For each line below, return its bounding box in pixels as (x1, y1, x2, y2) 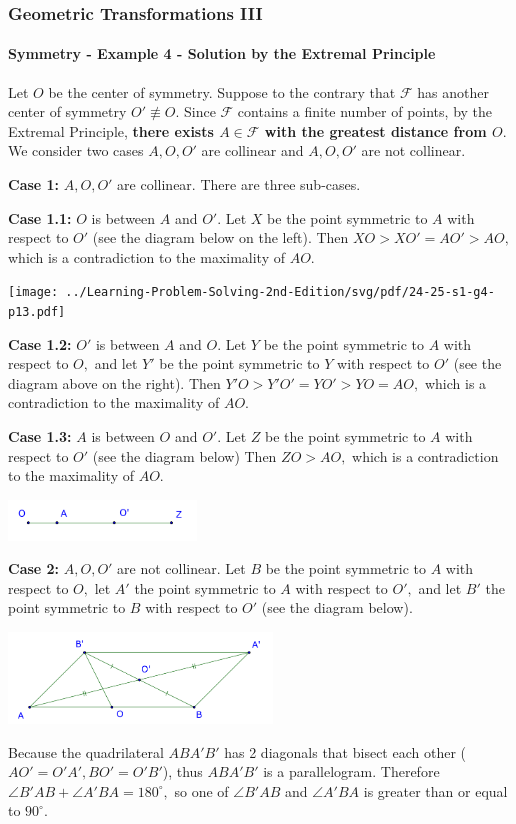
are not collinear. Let (117, 558, 246, 579)
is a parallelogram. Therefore (263, 761, 440, 782)
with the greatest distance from (264, 120, 487, 141)
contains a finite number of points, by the (237, 101, 493, 122)
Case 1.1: (8, 207, 72, 228)
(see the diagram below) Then (92, 445, 277, 466)
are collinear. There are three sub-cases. (117, 174, 361, 195)
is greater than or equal (363, 780, 508, 801)
